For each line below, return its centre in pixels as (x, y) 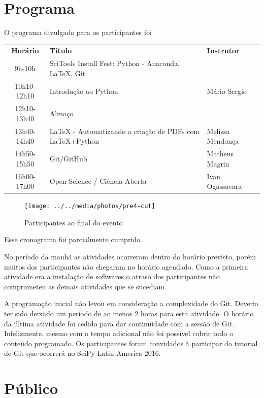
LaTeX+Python (74, 141)
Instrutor (223, 51)
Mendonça (223, 141)
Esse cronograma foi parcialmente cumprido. (73, 239)
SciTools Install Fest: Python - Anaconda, (114, 63)
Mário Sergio (227, 91)
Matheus (220, 154)
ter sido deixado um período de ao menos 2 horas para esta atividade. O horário (129, 313)
